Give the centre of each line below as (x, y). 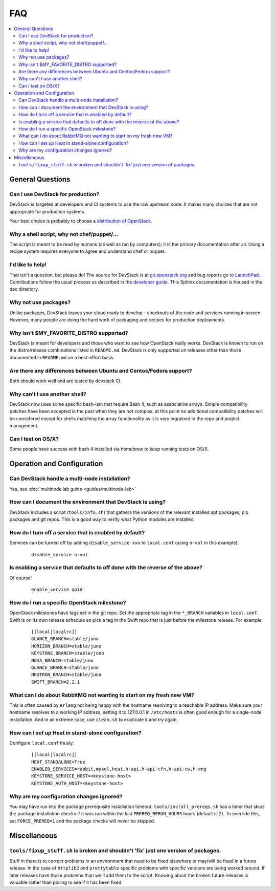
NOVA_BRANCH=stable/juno (62, 660)
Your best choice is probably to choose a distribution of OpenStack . (81, 221)
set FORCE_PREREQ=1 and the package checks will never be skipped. (82, 821)
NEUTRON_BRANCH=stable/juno (66, 675)
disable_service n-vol (60, 555)
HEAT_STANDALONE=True (58, 762)
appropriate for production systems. (47, 211)
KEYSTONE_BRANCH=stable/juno (68, 653)
